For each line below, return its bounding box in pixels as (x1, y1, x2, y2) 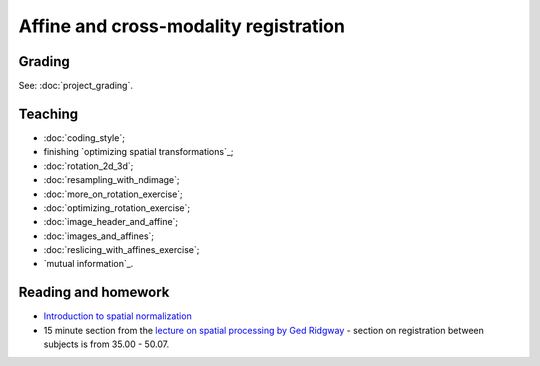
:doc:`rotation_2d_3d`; (43, 160, 134, 172)
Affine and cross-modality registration (18, 15, 345, 37)
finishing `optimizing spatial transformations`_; (43, 146, 234, 158)
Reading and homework (18, 284, 170, 301)
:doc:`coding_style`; (43, 131, 125, 144)
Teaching (18, 105, 79, 122)
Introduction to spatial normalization (43, 310, 192, 322)
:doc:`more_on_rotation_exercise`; (43, 188, 184, 200)
